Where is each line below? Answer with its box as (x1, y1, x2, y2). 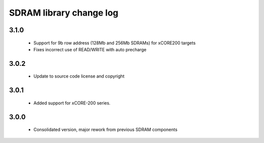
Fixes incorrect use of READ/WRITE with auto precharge (33, 46, 147, 52)
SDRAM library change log (9, 7, 119, 18)
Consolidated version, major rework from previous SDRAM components (33, 127, 178, 133)
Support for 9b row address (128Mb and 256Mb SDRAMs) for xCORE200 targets (33, 40, 196, 46)
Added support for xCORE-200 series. (33, 100, 111, 106)
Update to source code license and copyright (33, 73, 125, 79)
